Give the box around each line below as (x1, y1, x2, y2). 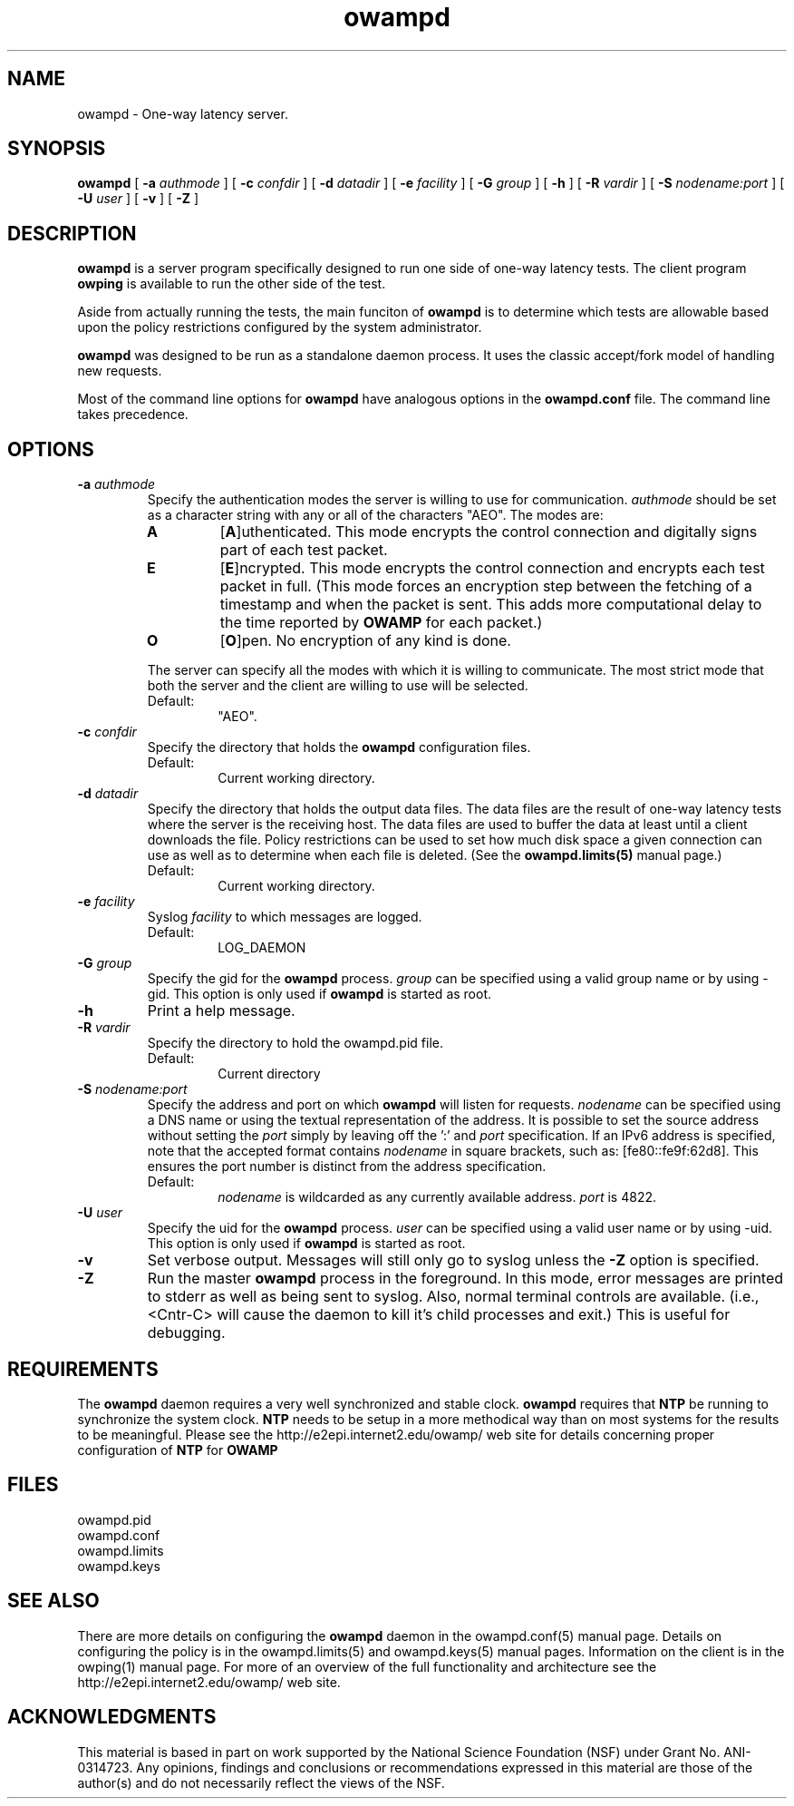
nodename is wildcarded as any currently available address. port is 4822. (218, 1189, 656, 1206)
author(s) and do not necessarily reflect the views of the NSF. (77, 1774, 445, 1791)
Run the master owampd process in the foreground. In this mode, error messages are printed (147, 1269, 784, 1288)
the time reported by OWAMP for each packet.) (219, 613, 543, 632)
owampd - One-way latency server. (77, 105, 288, 122)
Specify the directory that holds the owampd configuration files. (147, 739, 531, 756)
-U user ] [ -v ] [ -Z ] (77, 190, 199, 207)
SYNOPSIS (7, 137, 106, 161)
